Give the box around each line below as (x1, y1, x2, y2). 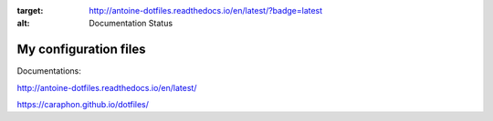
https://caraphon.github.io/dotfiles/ (16, 99, 150, 110)
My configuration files (16, 42, 146, 57)
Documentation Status (89, 18, 173, 29)
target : (16, 5, 44, 15)
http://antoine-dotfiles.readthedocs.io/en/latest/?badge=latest (89, 5, 323, 15)
